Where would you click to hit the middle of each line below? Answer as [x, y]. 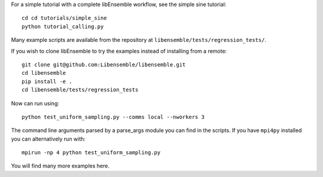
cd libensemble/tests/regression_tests [80, 90]
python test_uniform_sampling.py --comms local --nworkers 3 [113, 117]
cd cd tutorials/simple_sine [64, 18]
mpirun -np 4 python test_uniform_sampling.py [91, 153]
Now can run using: [35, 103]
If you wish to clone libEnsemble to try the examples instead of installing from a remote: [119, 51]
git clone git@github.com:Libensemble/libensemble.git [104, 65]
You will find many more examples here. [60, 166]
